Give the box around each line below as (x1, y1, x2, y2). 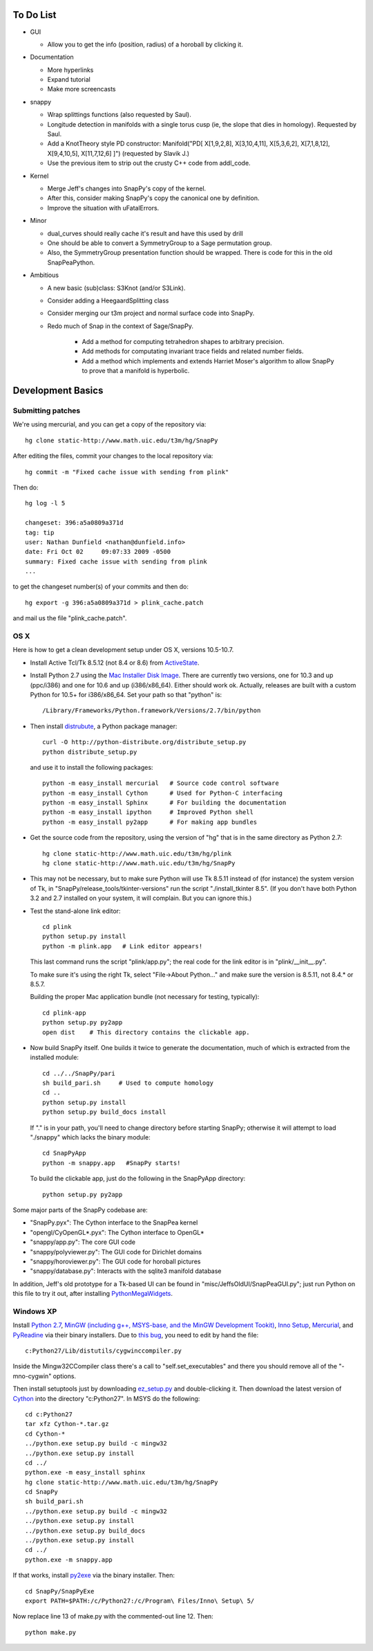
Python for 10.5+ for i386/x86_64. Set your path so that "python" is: (30, 690, 222, 698)
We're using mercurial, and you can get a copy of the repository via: (12, 420, 207, 428)
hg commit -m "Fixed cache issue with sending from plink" (25, 468, 229, 476)
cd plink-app (42, 1009, 86, 1017)
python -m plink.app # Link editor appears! (42, 942, 203, 950)
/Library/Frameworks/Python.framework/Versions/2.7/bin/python (42, 707, 261, 714)
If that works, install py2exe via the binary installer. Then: (12, 1571, 175, 1580)
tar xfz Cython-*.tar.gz (25, 1420, 109, 1428)
